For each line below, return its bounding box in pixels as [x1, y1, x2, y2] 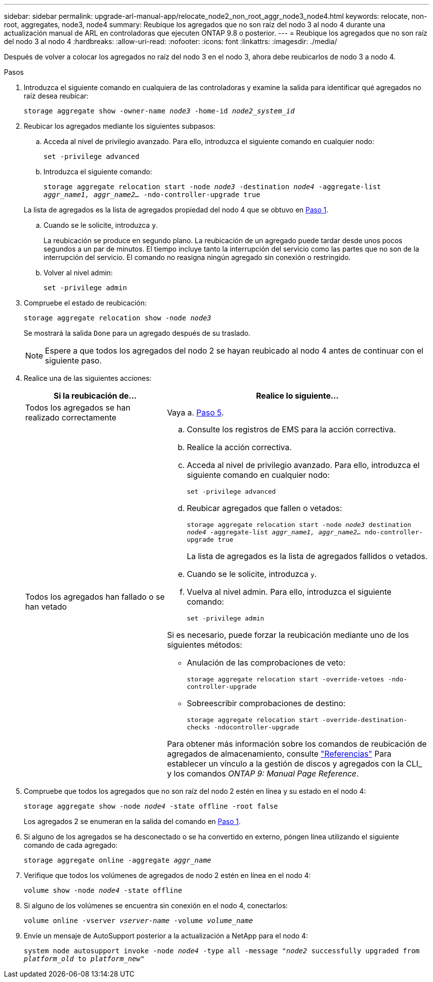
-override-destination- [322, 716, 408, 724]
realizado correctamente [25, 413, 117, 422]
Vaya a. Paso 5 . [167, 408, 224, 417]
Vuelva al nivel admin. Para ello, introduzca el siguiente [186, 587, 391, 597]
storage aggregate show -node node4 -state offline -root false [24, 802, 278, 810]
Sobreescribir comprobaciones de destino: [186, 698, 346, 708]
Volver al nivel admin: [43, 268, 113, 277]
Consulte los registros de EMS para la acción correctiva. [186, 424, 396, 434]
